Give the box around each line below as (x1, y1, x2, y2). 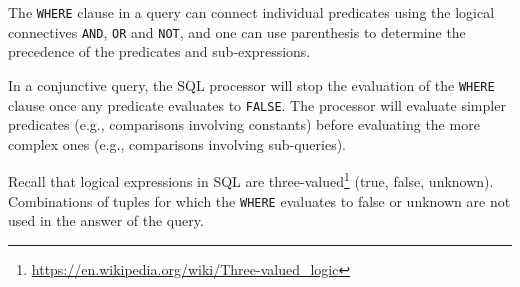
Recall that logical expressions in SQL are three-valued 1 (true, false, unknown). (8, 168, 494, 192)
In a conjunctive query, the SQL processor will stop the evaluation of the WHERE (8, 74, 495, 95)
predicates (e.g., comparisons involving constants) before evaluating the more (8, 114, 480, 135)
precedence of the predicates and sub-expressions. (8, 41, 311, 62)
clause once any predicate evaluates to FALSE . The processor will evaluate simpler (8, 94, 506, 115)
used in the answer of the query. (8, 210, 204, 231)
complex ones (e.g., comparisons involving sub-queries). (8, 133, 347, 154)
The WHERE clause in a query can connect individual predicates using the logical (8, 2, 495, 22)
